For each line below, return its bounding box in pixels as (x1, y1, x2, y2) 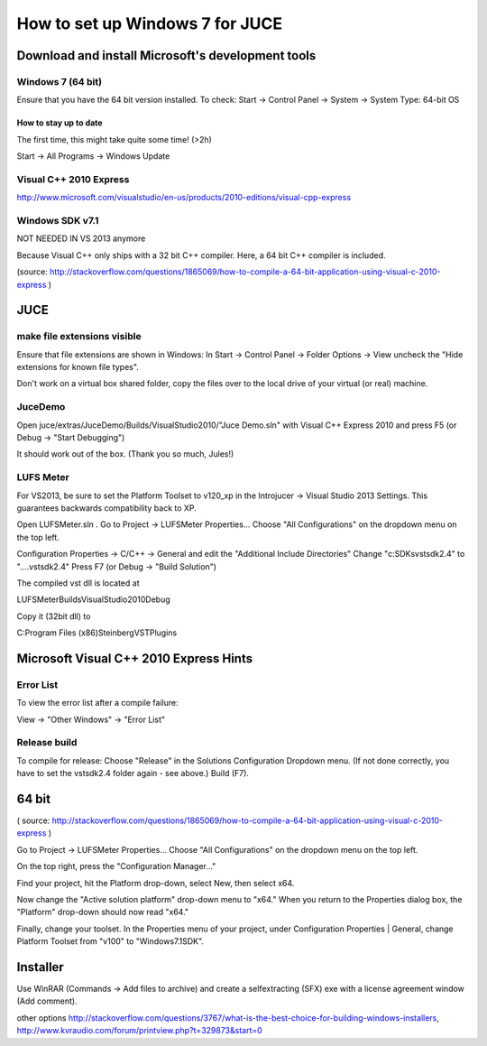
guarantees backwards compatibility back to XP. (16, 502, 198, 514)
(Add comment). (16, 995, 78, 1006)
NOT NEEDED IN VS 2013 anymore (16, 233, 146, 244)
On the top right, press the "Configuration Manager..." (16, 861, 216, 872)
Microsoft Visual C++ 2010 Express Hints (16, 651, 253, 666)
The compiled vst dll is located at (16, 578, 140, 588)
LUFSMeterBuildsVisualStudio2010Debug (16, 594, 170, 605)
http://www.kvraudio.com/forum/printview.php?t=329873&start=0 (16, 1025, 263, 1036)
